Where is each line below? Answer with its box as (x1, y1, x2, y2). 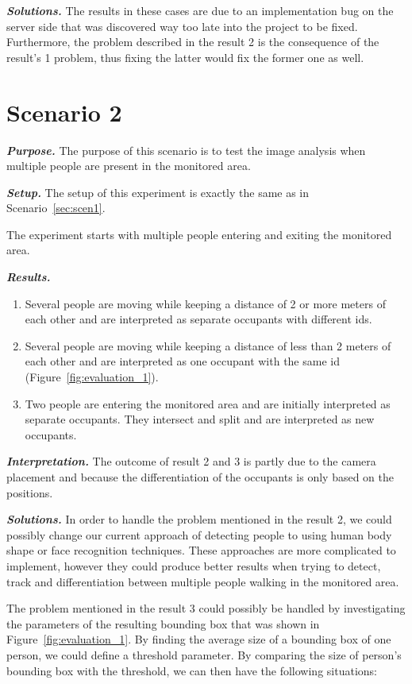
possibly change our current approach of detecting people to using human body (6, 526, 392, 543)
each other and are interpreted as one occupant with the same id (25, 353, 340, 369)
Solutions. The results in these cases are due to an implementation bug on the (6, 2, 394, 18)
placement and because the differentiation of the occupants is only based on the (6, 469, 394, 485)
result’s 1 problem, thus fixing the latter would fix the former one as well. (6, 48, 364, 65)
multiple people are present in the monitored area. (6, 157, 251, 174)
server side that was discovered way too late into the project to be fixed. (6, 17, 358, 34)
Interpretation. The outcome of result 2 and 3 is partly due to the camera (6, 453, 376, 470)
